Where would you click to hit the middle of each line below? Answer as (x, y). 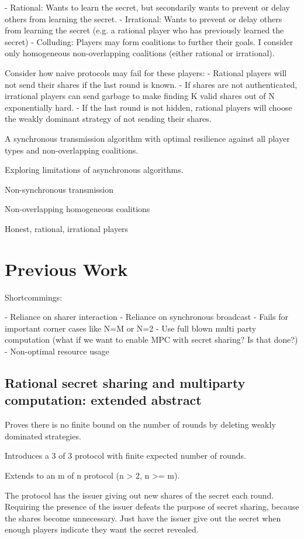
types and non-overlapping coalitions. (72, 150)
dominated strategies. (43, 436)
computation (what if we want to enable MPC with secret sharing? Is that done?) (151, 340)
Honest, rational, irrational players (67, 228)
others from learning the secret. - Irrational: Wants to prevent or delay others (144, 18)
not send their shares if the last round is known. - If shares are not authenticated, (151, 84)
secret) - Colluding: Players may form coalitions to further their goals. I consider (149, 41)
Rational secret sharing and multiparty (125, 382)
